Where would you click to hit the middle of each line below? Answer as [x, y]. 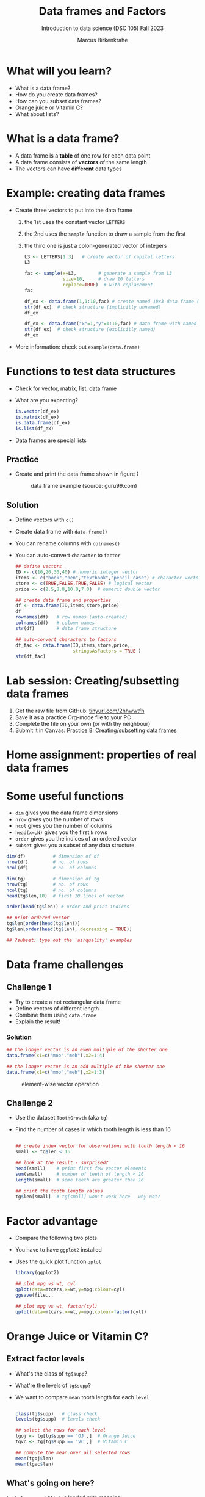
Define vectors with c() [45, 520]
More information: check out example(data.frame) [77, 347]
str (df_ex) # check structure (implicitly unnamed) [93, 307]
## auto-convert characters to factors [66, 639]
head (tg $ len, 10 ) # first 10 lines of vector [65, 896]
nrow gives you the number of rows [59, 819]
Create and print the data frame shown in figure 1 [77, 474]
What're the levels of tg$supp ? [53, 1385]
